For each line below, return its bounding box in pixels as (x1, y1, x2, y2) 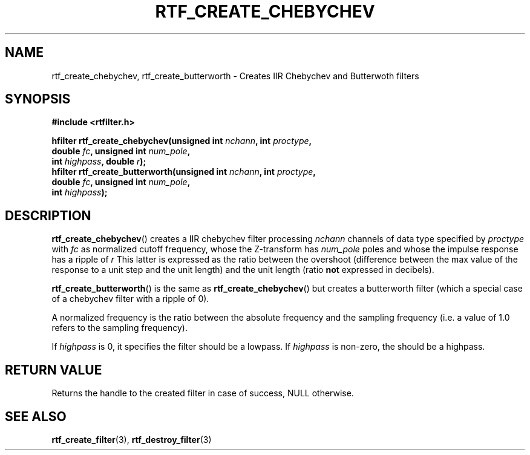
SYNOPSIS (5, 91, 71, 107)
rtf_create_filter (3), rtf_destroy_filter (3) (51, 434, 212, 445)
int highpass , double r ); (51, 156, 146, 167)
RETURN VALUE (5, 362, 102, 378)
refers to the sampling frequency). (51, 322, 188, 333)
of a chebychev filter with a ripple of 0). (51, 293, 209, 304)
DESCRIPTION (5, 208, 91, 223)
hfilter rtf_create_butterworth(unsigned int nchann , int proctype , (51, 166, 316, 177)
